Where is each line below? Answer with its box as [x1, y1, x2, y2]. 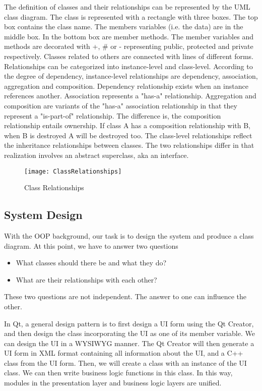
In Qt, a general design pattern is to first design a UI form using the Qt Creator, [4, 318, 254, 328]
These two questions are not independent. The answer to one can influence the [4, 291, 247, 302]
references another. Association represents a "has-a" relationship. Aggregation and [4, 90, 256, 101]
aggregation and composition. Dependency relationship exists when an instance [4, 80, 248, 91]
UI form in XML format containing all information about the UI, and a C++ [4, 348, 243, 358]
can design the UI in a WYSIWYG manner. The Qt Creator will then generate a [4, 338, 254, 348]
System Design [4, 207, 83, 222]
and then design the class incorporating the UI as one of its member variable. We [4, 328, 255, 339]
